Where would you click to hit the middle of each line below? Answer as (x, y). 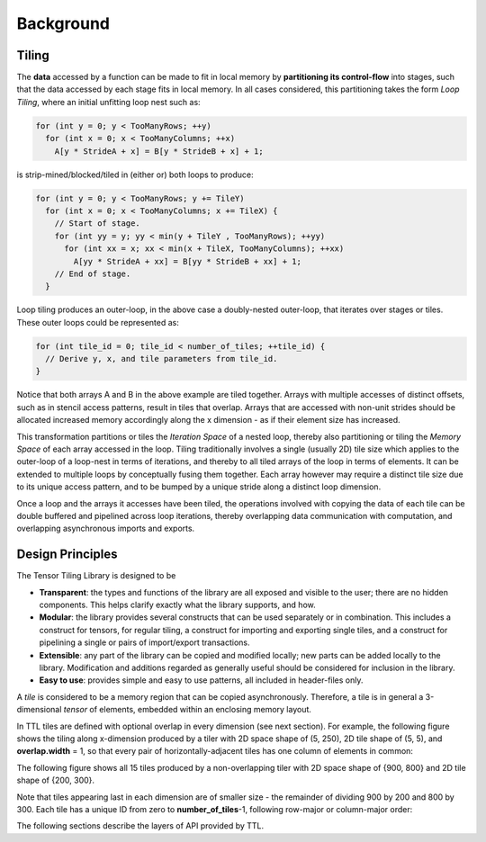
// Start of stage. (98, 224)
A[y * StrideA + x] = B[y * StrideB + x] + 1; (159, 151)
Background (63, 23)
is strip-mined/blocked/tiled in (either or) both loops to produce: (135, 175)
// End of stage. (93, 273)
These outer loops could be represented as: (98, 322)
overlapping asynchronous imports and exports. (106, 528)
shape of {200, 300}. (55, 780)
